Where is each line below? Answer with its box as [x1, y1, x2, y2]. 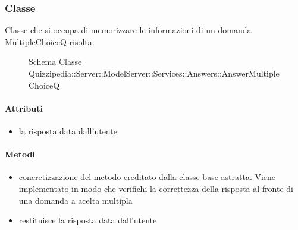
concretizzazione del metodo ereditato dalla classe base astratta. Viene [18, 171, 276, 183]
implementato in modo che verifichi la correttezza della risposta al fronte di [18, 182, 293, 194]
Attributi [5, 102, 43, 114]
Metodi [5, 148, 35, 160]
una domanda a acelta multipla [18, 194, 133, 206]
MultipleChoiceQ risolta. [5, 35, 95, 48]
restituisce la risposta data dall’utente [18, 214, 157, 226]
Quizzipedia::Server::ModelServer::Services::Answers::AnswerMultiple [29, 67, 280, 79]
